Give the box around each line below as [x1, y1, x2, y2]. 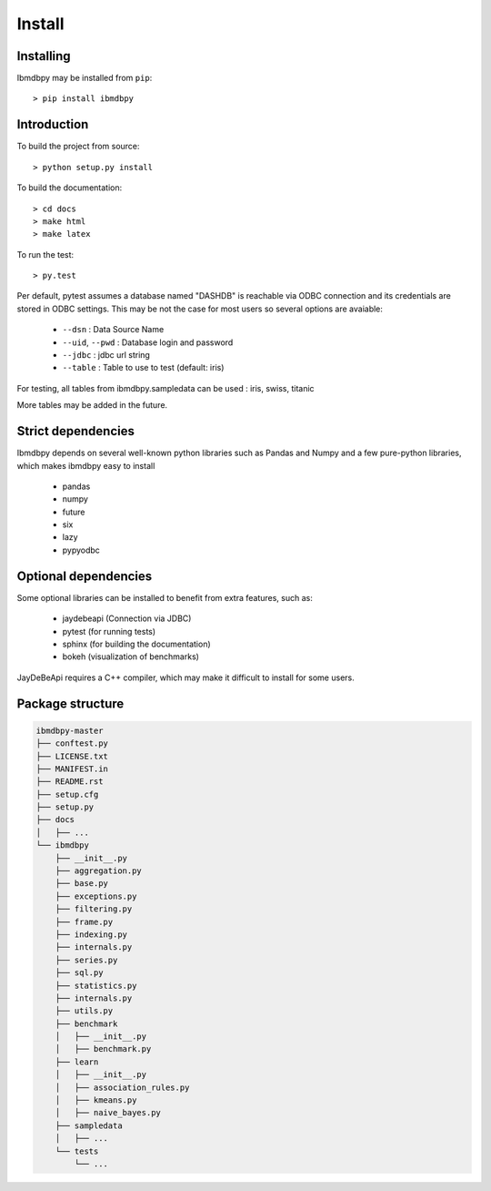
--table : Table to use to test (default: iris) [62, 362, 225, 373]
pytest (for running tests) [62, 626, 156, 636]
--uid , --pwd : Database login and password [62, 337, 234, 348]
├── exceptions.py [55, 891, 137, 901]
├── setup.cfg [35, 789, 99, 799]
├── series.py [55, 954, 118, 965]
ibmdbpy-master [35, 725, 104, 736]
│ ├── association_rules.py [55, 1082, 190, 1093]
